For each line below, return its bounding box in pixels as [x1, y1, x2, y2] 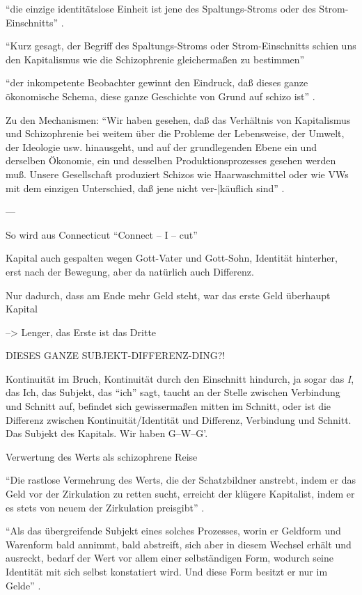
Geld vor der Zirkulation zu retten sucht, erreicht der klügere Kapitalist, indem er [6, 486, 355, 501]
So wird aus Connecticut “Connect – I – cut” [6, 227, 198, 241]
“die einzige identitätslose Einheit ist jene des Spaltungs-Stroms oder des [6, 1, 316, 15]
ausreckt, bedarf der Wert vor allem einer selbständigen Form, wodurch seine [6, 550, 333, 565]
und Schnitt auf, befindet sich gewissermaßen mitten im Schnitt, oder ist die [6, 399, 331, 413]
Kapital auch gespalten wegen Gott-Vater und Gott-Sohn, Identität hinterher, [6, 251, 338, 265]
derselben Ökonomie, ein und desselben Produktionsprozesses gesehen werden [6, 153, 336, 168]
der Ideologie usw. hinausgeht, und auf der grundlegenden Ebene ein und [6, 139, 317, 154]
